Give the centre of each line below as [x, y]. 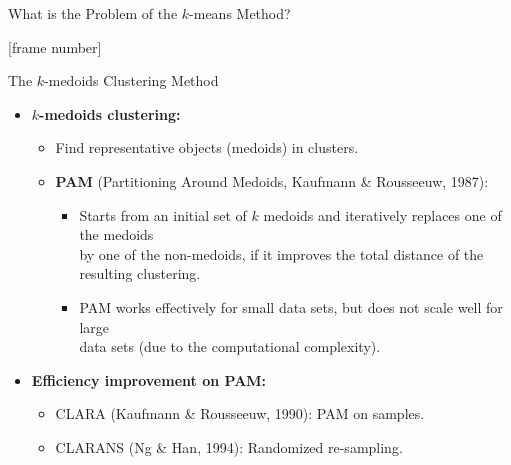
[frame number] [55, 46]
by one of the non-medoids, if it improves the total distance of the [281, 253]
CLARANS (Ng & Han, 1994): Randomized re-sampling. [229, 446]
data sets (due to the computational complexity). [230, 346]
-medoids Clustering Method [131, 80]
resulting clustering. [140, 273]
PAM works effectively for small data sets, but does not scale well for [291, 306]
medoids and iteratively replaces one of [382, 214]
